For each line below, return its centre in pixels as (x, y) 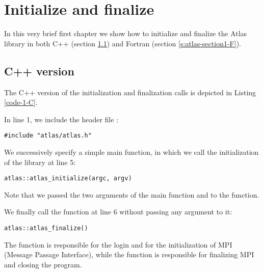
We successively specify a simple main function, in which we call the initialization (131, 152)
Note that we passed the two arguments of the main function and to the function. (132, 194)
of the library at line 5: (40, 162)
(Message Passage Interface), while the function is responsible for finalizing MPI (129, 254)
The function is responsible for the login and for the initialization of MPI (118, 244)
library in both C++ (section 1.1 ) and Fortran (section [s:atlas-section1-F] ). (123, 43)
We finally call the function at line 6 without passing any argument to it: (118, 212)
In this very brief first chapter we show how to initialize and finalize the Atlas (126, 33)
